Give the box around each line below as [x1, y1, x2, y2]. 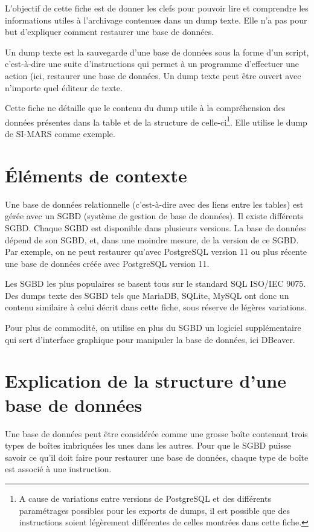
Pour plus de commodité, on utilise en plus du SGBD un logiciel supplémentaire [5, 321, 301, 334]
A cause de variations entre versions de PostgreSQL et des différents [19, 492, 271, 504]
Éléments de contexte [5, 162, 187, 187]
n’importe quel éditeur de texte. [5, 81, 123, 94]
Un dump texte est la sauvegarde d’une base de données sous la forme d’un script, [5, 45, 309, 58]
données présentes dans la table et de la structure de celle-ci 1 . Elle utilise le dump [5, 114, 307, 128]
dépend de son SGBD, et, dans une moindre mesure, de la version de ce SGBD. [5, 233, 299, 246]
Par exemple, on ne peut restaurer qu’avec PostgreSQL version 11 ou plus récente [5, 245, 307, 258]
